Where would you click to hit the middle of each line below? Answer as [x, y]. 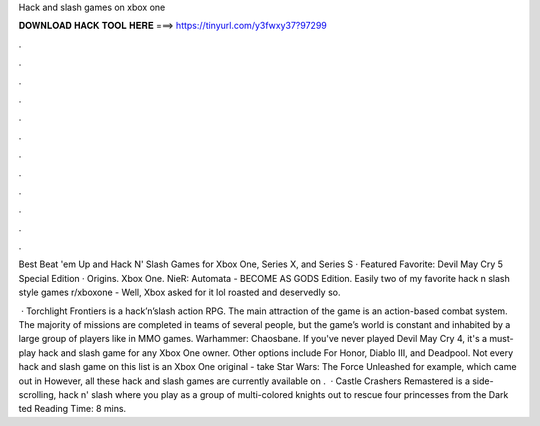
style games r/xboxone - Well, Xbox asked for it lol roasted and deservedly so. [179, 292]
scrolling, [37, 394]
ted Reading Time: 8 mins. [72, 409]
